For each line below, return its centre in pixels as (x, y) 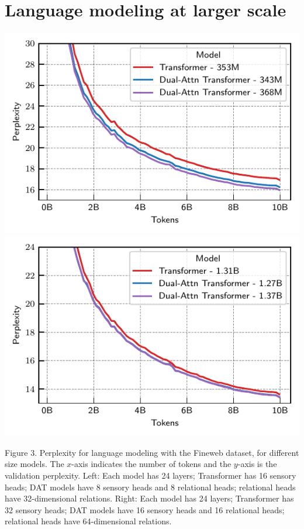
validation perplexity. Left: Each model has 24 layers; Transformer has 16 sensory (151, 475)
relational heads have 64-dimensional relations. (88, 521)
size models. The (34, 464)
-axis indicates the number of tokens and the (151, 464)
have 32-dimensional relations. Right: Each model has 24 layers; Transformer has (149, 498)
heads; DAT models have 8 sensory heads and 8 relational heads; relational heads (150, 487)
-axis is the (257, 464)
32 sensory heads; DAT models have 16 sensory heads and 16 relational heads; (145, 509)
